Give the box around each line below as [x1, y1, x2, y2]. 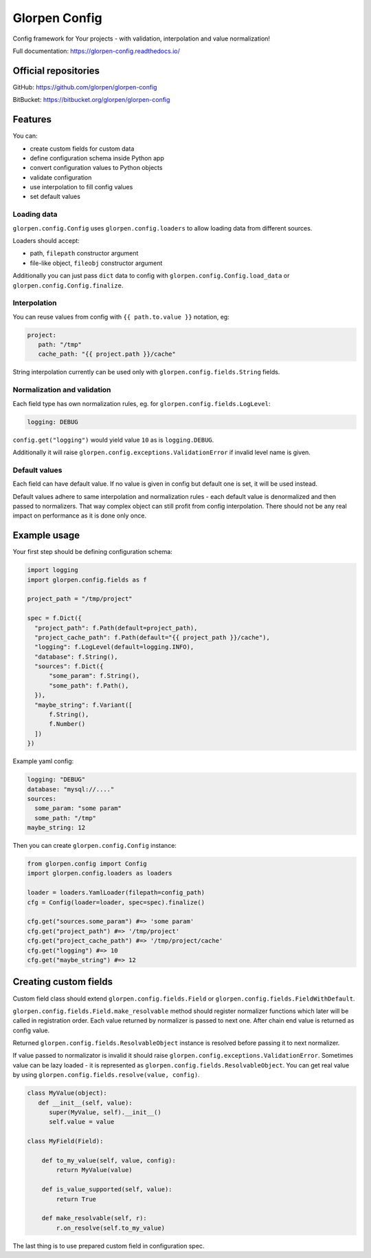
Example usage [12, 530, 80, 542]
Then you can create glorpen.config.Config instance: [12, 842, 177, 850]
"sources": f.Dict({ [34, 663, 104, 670]
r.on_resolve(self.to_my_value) [56, 1224, 165, 1232]
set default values [30, 193, 80, 201]
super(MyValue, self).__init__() [49, 1109, 161, 1116]
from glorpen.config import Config [27, 860, 147, 868]
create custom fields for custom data [30, 145, 135, 153]
